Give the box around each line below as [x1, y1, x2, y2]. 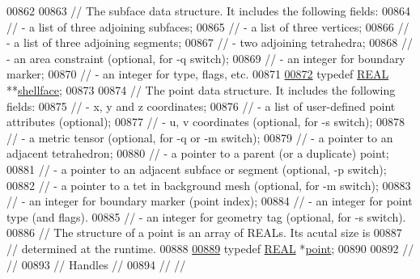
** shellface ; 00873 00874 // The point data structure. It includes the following [6, 81, 396, 98]
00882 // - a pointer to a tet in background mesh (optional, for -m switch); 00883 [6, 176, 411, 193]
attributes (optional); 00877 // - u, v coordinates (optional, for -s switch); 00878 [6, 113, 405, 130]
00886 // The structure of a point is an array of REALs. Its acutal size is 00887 [6, 224, 402, 241]
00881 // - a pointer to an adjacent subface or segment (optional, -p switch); [6, 160, 387, 177]
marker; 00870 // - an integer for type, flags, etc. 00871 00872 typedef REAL [6, 66, 389, 82]
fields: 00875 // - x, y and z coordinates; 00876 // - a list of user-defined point [6, 97, 396, 114]
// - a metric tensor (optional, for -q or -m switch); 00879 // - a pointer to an [6, 129, 393, 146]
